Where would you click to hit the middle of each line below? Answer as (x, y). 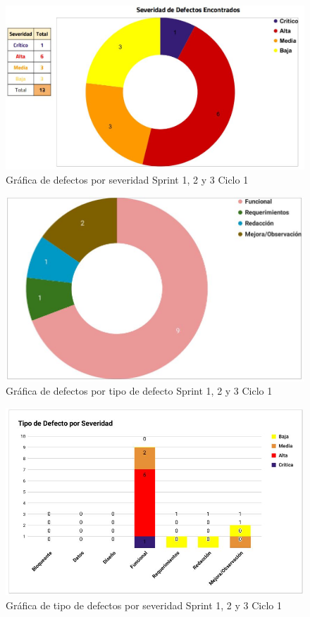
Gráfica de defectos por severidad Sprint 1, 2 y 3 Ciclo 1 (127, 179)
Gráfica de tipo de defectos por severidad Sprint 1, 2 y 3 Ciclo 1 (144, 605)
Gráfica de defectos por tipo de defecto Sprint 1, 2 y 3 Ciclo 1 (139, 391)
